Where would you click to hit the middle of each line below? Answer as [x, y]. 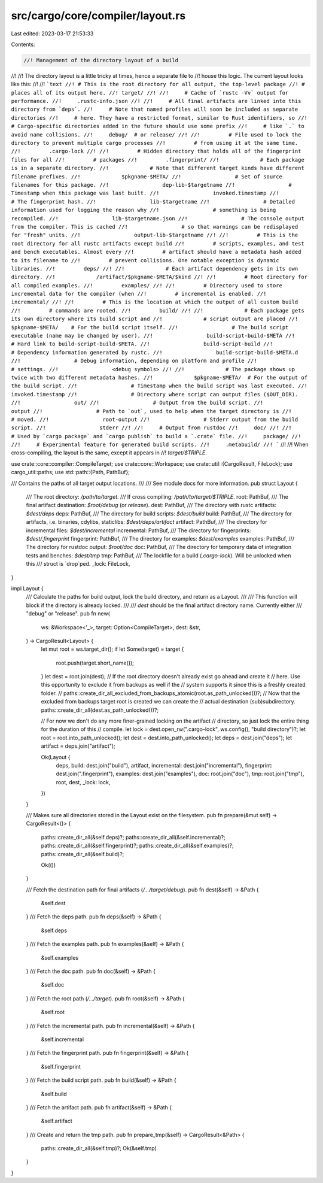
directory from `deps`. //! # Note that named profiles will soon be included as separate [155, 110]
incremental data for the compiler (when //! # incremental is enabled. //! [139, 294]
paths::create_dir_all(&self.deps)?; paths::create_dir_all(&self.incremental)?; [133, 837]
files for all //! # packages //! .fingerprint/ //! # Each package [158, 160]
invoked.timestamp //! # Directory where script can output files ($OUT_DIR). [155, 394]
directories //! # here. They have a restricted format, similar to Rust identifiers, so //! [159, 118]
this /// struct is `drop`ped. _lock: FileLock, [78, 564]
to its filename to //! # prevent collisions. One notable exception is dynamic [145, 260]
